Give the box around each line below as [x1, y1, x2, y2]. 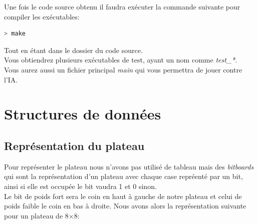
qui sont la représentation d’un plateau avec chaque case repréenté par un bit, [4, 171, 243, 181]
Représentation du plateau [4, 137, 145, 153]
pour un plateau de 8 [4, 210, 69, 220]
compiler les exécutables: [4, 11, 80, 21]
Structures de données [4, 103, 161, 124]
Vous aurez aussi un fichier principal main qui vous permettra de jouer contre [4, 64, 242, 74]
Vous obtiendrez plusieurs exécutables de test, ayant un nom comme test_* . [4, 54, 237, 65]
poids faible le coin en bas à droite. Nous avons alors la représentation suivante [4, 200, 246, 211]
